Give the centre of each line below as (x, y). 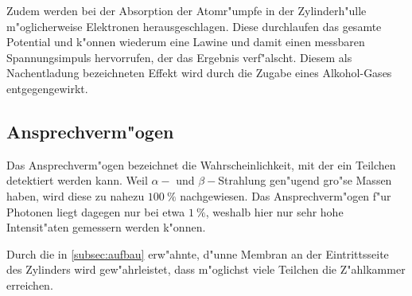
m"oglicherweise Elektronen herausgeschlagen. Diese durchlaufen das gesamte (194, 26)
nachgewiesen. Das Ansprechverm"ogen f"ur (286, 195)
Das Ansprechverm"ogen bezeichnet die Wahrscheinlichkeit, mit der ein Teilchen (201, 164)
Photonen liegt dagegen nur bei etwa (96, 211)
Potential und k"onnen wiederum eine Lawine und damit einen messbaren (186, 42)
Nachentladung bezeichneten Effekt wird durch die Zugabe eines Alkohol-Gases (199, 73)
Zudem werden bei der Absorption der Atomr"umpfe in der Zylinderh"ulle (187, 10)
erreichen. (30, 284)
